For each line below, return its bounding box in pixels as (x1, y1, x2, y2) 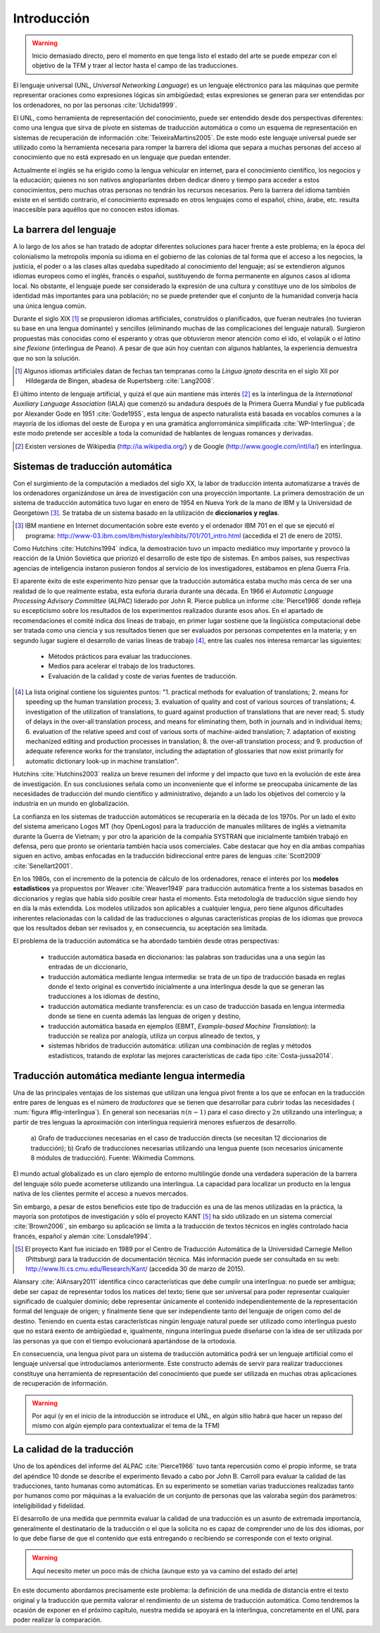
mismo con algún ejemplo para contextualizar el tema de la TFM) (32, 1422, 220, 1430)
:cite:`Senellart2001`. (13, 862, 73, 870)
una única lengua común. (13, 302, 87, 310)
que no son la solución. (13, 354, 81, 362)
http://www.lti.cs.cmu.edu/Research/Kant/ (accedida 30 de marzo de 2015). (25, 1265, 246, 1273)
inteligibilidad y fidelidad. (13, 1501, 86, 1510)
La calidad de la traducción (13, 1443, 134, 1455)
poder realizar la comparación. (13, 1615, 102, 1624)
